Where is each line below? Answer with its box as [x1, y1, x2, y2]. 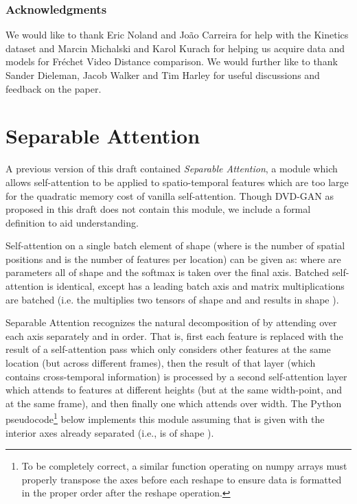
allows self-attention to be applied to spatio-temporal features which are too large [5, 174, 349, 189]
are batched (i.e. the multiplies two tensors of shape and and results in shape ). [5, 292, 339, 306]
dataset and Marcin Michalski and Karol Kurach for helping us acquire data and [5, 41, 345, 55]
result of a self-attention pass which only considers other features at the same [5, 342, 331, 356]
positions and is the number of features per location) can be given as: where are [5, 251, 341, 266]
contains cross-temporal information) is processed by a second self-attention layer [5, 369, 347, 383]
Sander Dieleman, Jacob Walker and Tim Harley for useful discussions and [5, 68, 320, 82]
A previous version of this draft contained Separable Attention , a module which [5, 161, 338, 176]
